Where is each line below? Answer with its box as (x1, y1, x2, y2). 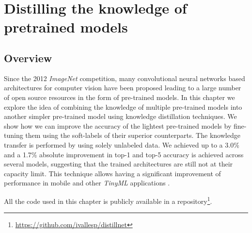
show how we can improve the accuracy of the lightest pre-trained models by (4, 120, 232, 131)
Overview (4, 50, 52, 65)
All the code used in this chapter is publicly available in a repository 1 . (4, 194, 212, 206)
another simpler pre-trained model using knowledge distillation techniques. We (4, 111, 237, 121)
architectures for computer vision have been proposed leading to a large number (4, 83, 241, 93)
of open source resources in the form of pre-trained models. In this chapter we (4, 92, 235, 102)
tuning (4, 130, 23, 140)
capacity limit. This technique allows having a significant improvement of (4, 168, 221, 178)
